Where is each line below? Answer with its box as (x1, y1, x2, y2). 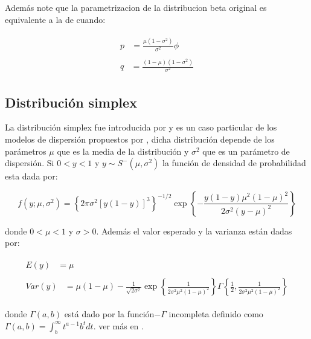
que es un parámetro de (202, 144, 290, 157)
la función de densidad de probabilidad (162, 157, 306, 169)
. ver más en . (93, 319, 144, 332)
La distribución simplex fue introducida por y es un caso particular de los (5, 121, 277, 134)
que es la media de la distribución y (57, 144, 189, 157)
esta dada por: (5, 170, 58, 182)
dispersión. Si (5, 157, 54, 169)
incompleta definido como (168, 308, 263, 320)
